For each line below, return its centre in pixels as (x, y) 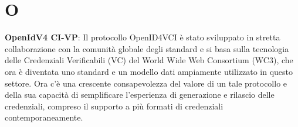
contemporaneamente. (44, 117)
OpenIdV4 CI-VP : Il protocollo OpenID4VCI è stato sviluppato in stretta (143, 37)
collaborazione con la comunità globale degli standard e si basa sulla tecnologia (147, 48)
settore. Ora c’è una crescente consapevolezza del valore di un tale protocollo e (146, 83)
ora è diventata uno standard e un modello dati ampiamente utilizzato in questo (149, 71)
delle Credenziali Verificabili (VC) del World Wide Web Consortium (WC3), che (149, 60)
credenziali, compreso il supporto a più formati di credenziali (114, 106)
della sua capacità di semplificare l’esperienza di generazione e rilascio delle (140, 95)
